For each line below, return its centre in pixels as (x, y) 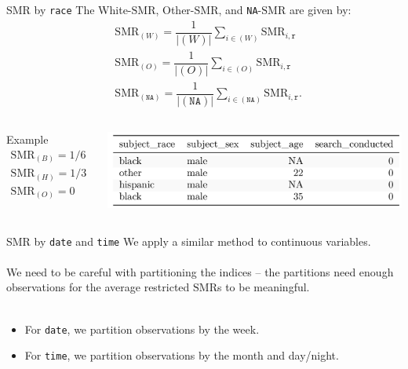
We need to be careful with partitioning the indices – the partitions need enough (200, 271)
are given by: (320, 9)
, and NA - (240, 9)
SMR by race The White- (69, 9)
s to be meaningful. (263, 287)
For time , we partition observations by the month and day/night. (182, 355)
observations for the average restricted (98, 287)
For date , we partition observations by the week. (142, 329)
